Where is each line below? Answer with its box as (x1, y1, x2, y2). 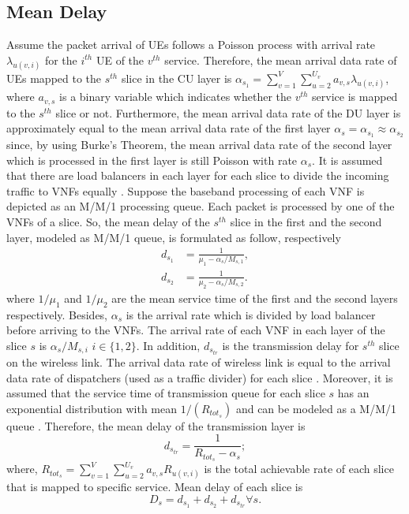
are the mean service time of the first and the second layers (111, 289, 398, 306)
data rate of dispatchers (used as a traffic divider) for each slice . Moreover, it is (6, 369, 393, 385)
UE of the (96, 51, 144, 68)
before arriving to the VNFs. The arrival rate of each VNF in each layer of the (6, 322, 385, 338)
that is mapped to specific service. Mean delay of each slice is (6, 479, 303, 495)
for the (44, 51, 77, 68)
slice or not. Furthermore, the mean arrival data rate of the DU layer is (55, 104, 401, 121)
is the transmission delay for (222, 337, 359, 353)
